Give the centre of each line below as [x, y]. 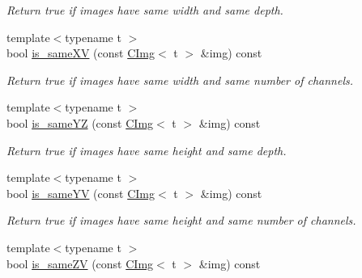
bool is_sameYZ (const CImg [80, 122]
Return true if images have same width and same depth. [145, 10]
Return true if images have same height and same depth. [147, 150]
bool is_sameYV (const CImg [81, 193]
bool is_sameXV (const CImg [81, 53]
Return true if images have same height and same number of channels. [181, 220]
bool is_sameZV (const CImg [80, 263]
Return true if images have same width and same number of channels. [180, 80]
